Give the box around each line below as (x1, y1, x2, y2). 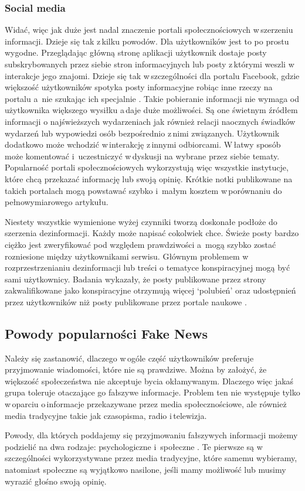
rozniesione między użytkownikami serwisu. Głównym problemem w (5, 250, 249, 262)
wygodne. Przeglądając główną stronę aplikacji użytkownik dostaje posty (5, 46, 267, 59)
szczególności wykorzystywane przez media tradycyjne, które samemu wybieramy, (5, 452, 297, 464)
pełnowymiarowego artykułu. (5, 196, 109, 208)
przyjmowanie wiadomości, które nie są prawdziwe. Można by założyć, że (5, 363, 267, 376)
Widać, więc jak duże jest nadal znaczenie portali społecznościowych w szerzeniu (5, 23, 293, 36)
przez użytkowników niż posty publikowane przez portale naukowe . (5, 295, 247, 308)
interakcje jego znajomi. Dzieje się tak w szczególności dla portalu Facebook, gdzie (5, 69, 300, 81)
